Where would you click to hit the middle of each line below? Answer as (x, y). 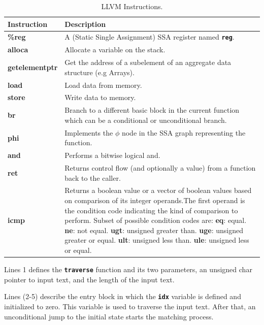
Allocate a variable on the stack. (115, 50)
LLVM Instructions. (132, 6)
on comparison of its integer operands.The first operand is (155, 200)
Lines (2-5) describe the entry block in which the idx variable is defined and (123, 296)
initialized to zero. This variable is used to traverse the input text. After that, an (130, 306)
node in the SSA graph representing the (184, 132)
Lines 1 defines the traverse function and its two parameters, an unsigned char (128, 269)
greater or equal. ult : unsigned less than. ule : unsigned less (157, 240)
